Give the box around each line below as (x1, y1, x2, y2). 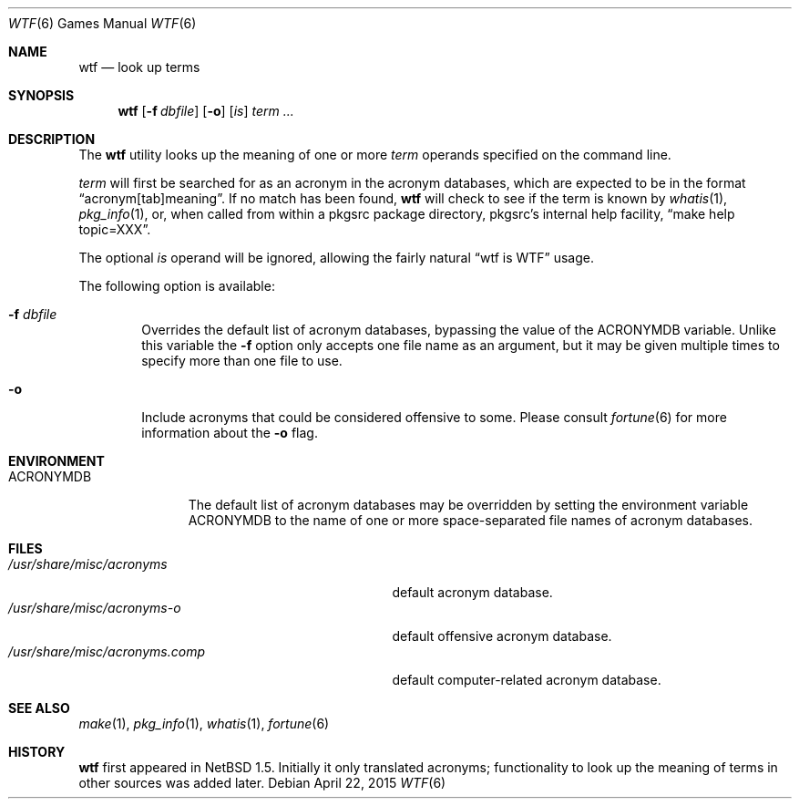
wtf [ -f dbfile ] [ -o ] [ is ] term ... (118, 103, 294, 119)
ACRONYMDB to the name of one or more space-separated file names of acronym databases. (188, 512, 753, 528)
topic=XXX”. (78, 222, 151, 237)
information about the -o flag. (141, 425, 318, 440)
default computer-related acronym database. (392, 672, 661, 687)
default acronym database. (392, 584, 553, 600)
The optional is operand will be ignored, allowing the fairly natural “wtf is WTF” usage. (78, 250, 595, 265)
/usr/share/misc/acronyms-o (8, 600, 181, 615)
